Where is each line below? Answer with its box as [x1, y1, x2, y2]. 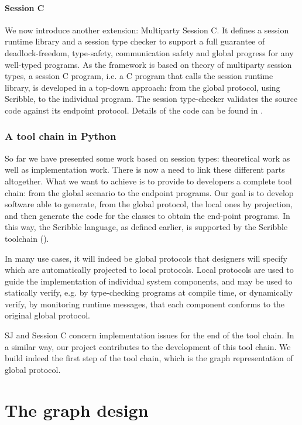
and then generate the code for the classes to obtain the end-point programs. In [5, 209, 290, 221]
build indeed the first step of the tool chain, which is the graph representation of [5, 352, 293, 364]
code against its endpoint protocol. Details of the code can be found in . [5, 104, 263, 116]
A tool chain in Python [5, 129, 116, 143]
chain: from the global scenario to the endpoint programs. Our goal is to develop [5, 186, 294, 198]
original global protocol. [5, 309, 90, 321]
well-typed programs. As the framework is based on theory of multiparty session [5, 58, 292, 70]
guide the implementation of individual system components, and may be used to [5, 275, 293, 287]
